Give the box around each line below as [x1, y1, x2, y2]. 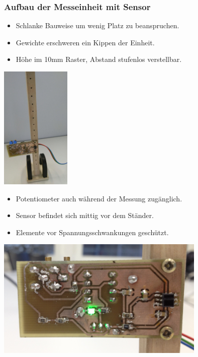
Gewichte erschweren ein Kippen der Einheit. [16, 37, 155, 47]
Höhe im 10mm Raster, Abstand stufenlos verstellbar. [16, 54, 182, 64]
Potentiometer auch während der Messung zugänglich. [16, 193, 182, 203]
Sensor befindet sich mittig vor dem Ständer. [16, 210, 154, 221]
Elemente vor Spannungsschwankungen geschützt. [16, 227, 169, 237]
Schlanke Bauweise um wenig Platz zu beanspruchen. [16, 20, 179, 31]
